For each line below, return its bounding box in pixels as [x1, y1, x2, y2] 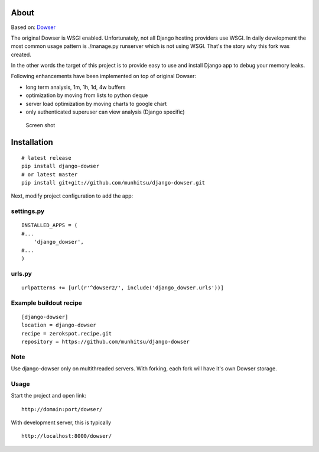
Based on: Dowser [11, 24, 56, 31]
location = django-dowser [21, 322, 97, 328]
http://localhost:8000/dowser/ [21, 432, 112, 440]
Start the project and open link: [11, 392, 87, 399]
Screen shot [25, 122, 56, 129]
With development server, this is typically [11, 419, 112, 426]
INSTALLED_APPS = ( [21, 222, 78, 229]
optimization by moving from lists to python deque [25, 92, 148, 99]
